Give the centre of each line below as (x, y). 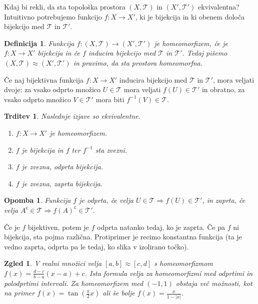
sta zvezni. (111, 149)
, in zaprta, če (224, 200)
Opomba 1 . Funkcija (37, 200)
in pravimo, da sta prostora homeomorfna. (138, 62)
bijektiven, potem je (58, 227)
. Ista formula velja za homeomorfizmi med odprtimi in (169, 273)
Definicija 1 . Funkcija (39, 43)
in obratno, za (223, 89)
